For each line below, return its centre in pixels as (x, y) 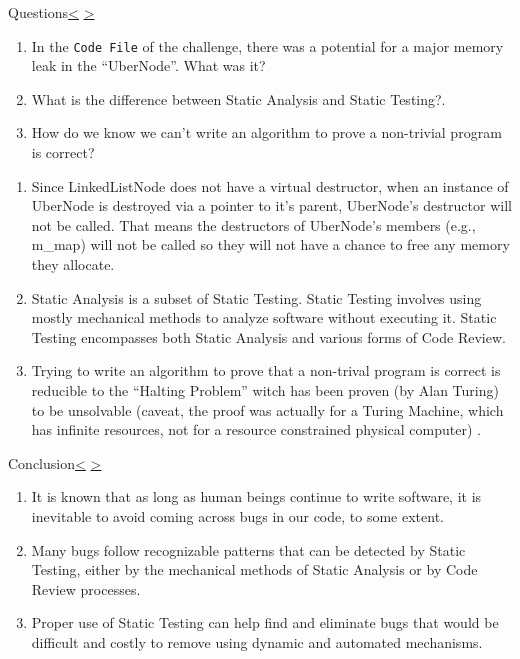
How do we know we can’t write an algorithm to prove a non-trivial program (266, 132)
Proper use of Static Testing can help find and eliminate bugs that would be (265, 622)
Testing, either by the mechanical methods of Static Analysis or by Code (254, 569)
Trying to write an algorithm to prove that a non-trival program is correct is (266, 370)
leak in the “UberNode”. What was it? (148, 65)
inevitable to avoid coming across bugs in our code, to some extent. (237, 515)
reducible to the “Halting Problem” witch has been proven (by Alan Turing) (265, 389)
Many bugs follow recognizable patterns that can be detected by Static (248, 549)
